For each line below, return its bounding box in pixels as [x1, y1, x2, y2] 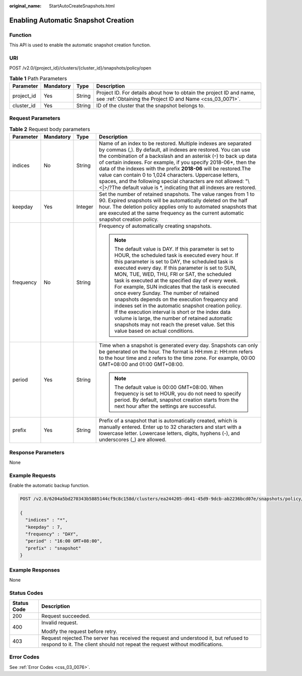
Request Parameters [9, 115, 60, 122]
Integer [76, 203, 94, 210]
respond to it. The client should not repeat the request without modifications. [41, 641, 223, 648]
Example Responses [9, 566, 60, 573]
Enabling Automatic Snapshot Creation [9, 16, 134, 25]
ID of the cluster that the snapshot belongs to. [96, 102, 205, 109]
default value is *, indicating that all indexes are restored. [122, 184, 257, 191]
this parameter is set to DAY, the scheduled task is [114, 258, 234, 265]
